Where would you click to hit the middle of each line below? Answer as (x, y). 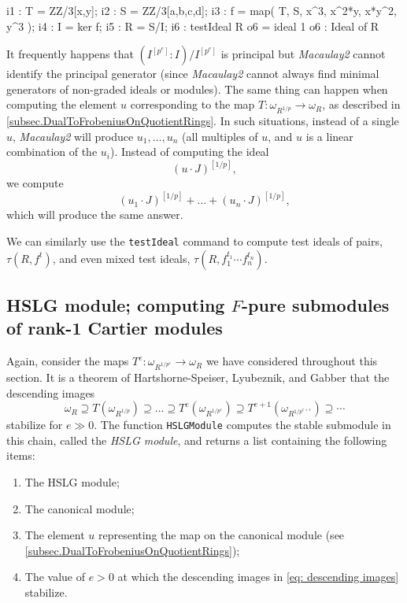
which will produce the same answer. (95, 215)
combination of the (52, 152)
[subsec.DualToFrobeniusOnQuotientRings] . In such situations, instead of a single (203, 121)
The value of (55, 577)
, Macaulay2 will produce (73, 136)
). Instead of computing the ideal (189, 152)
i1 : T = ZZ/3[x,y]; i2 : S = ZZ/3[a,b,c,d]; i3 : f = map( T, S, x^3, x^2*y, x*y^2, (202, 10)
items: (21, 455)
